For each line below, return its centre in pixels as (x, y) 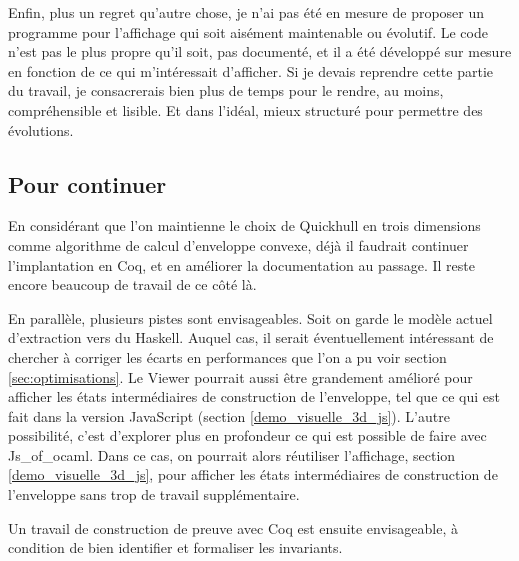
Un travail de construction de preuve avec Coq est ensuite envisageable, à (233, 527)
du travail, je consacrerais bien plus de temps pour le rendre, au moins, (226, 90)
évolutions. (41, 129)
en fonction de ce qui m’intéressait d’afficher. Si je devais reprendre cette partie (250, 70)
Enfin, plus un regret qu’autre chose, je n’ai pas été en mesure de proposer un (246, 12)
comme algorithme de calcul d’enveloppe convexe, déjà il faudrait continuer (238, 244)
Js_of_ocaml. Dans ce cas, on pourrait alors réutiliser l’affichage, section (232, 454)
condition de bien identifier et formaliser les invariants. (175, 547)
